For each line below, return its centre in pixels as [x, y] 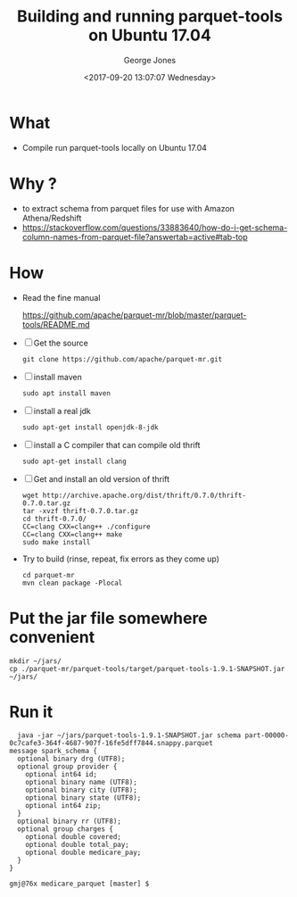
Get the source [61, 343]
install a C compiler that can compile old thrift [117, 444]
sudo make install [56, 542]
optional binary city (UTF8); [82, 790]
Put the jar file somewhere [108, 618]
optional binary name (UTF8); [82, 783]
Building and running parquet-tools [150, 17]
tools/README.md [56, 324]
